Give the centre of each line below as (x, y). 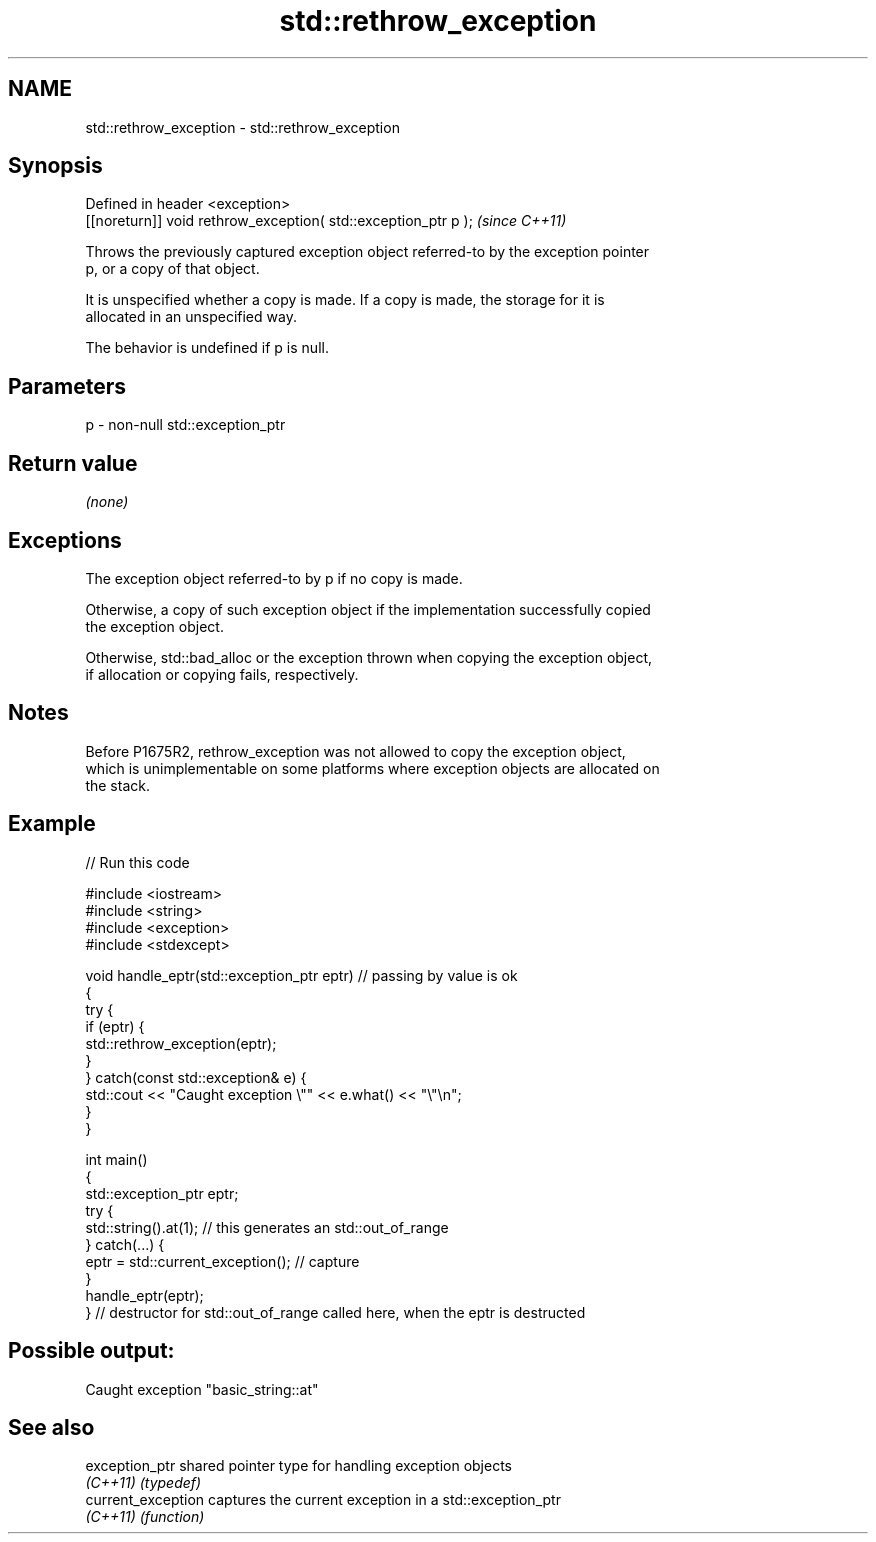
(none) (107, 502)
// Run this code (137, 862)
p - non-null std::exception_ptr (185, 425)
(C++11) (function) (145, 1517)
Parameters (67, 386)
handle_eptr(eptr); (144, 1295)
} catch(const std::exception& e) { (196, 1077)
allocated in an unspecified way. (191, 317)
